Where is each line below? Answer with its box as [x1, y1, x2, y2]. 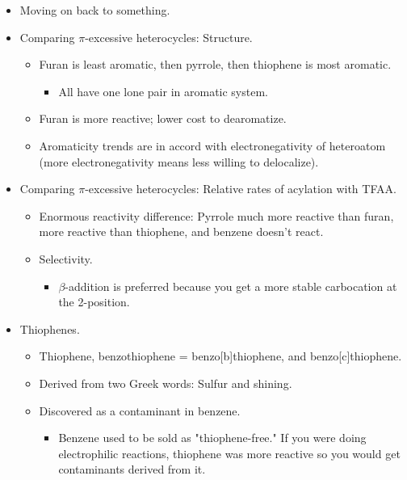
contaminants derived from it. [58, 461, 206, 478]
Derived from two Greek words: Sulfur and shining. [39, 374, 292, 391]
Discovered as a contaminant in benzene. [39, 402, 241, 419]
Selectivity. [39, 250, 93, 267]
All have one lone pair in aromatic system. [58, 82, 268, 99]
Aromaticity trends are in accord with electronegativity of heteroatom [39, 137, 386, 154]
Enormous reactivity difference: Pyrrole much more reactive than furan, [39, 207, 394, 224]
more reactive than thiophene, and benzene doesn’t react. [39, 223, 324, 240]
